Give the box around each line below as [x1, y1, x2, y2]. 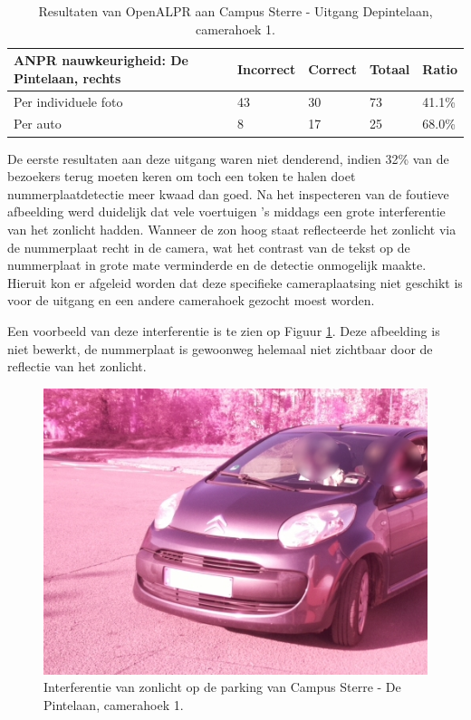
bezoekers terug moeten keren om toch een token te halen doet [7, 167, 356, 186]
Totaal [370, 59, 410, 78]
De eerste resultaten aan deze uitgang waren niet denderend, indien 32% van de [7, 149, 449, 168]
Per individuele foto [14, 91, 123, 110]
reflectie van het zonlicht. [7, 357, 147, 376]
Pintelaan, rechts [14, 68, 121, 87]
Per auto [14, 114, 62, 133]
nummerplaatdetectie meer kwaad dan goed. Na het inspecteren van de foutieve [7, 184, 449, 203]
